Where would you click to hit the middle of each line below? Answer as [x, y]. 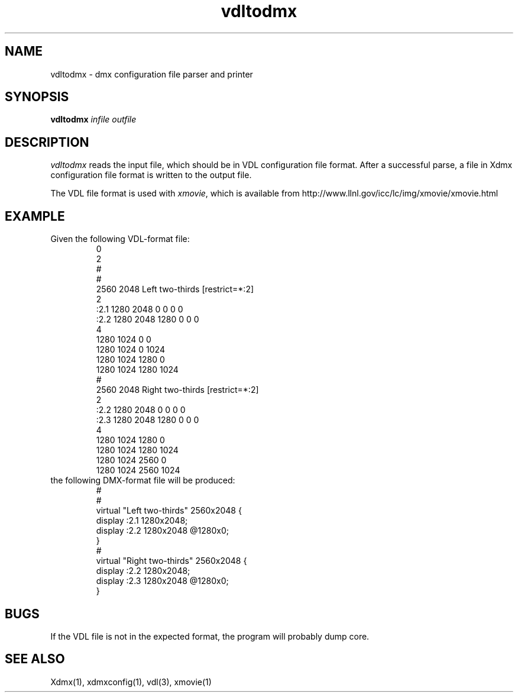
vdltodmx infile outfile [93, 120]
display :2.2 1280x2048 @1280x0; [162, 531]
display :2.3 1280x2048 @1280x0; [162, 581]
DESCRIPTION [47, 142]
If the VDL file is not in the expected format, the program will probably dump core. [210, 636]
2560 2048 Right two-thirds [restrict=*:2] [177, 390]
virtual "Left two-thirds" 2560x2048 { [169, 511]
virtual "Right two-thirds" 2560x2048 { [171, 561]
